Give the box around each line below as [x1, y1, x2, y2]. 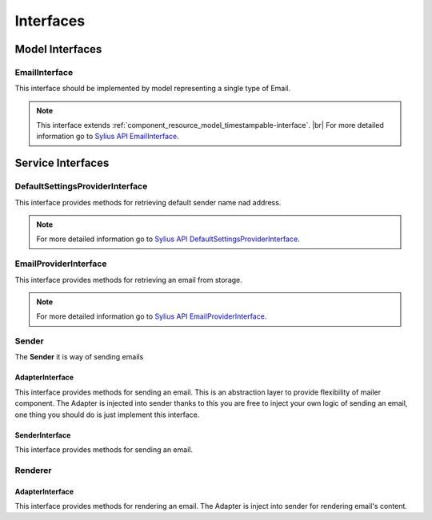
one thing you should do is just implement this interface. [14, 410, 200, 419]
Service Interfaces [14, 157, 110, 170]
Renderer [14, 464, 52, 475]
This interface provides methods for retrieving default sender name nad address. [14, 197, 282, 207]
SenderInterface [14, 430, 71, 439]
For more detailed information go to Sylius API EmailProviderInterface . [36, 312, 267, 321]
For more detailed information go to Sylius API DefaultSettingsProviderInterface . [36, 234, 300, 244]
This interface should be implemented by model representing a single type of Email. [14, 84, 291, 93]
